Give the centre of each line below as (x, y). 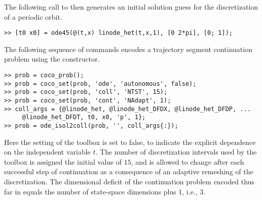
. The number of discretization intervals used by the (176, 152)
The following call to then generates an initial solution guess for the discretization (131, 7)
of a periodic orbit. (33, 16)
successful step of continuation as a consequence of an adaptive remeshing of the (129, 171)
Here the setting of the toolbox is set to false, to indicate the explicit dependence (130, 142)
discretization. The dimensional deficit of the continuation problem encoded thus (129, 181)
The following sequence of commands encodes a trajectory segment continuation (128, 49)
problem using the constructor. (52, 59)
